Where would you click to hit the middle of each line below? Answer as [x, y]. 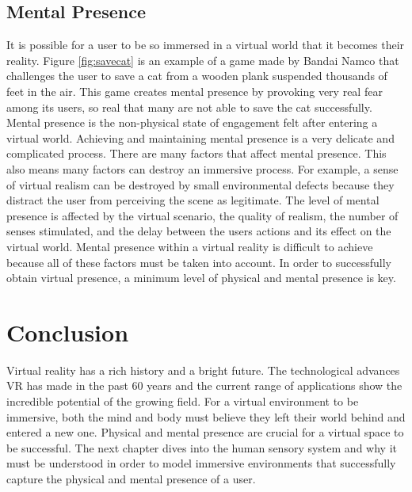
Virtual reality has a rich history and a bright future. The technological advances [203, 370]
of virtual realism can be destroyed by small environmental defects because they [200, 184]
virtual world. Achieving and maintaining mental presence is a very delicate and [200, 137]
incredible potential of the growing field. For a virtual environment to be [183, 401]
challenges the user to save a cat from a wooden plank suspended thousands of [197, 76]
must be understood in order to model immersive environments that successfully [201, 463]
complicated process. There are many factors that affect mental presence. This [196, 153]
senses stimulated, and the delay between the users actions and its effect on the [199, 231]
